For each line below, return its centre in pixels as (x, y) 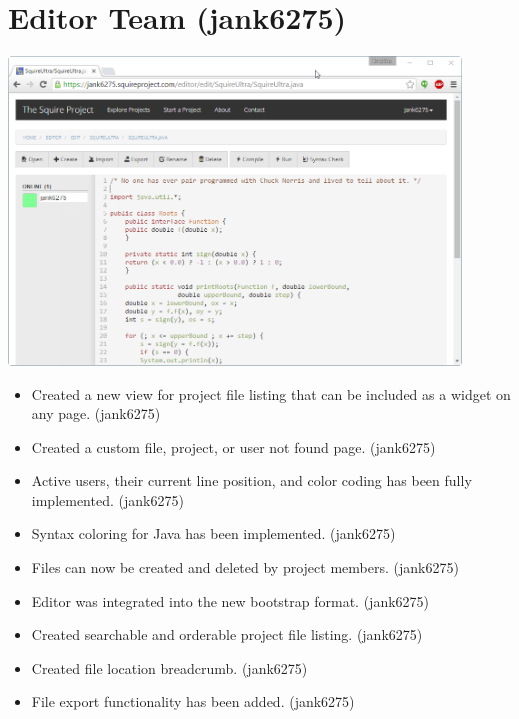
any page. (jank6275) (96, 413)
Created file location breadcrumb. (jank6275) (169, 667)
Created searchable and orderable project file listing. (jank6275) (227, 634)
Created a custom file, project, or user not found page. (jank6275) (233, 446)
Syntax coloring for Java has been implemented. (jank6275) (213, 533)
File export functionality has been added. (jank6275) (193, 701)
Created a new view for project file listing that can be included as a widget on (271, 393)
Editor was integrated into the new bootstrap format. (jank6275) (230, 600)
